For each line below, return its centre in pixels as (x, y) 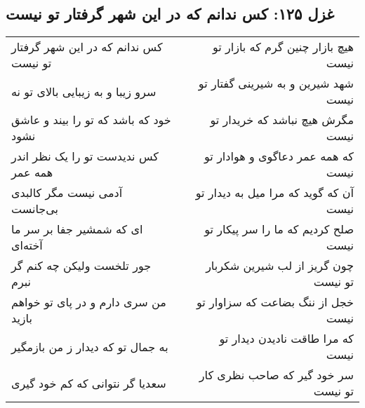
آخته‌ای (27, 245)
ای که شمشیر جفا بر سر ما (77, 229)
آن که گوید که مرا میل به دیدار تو (274, 193)
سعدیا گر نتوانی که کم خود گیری (89, 383)
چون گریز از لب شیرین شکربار (280, 266)
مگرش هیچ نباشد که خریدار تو (282, 120)
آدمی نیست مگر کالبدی (67, 193)
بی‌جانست (35, 209)
